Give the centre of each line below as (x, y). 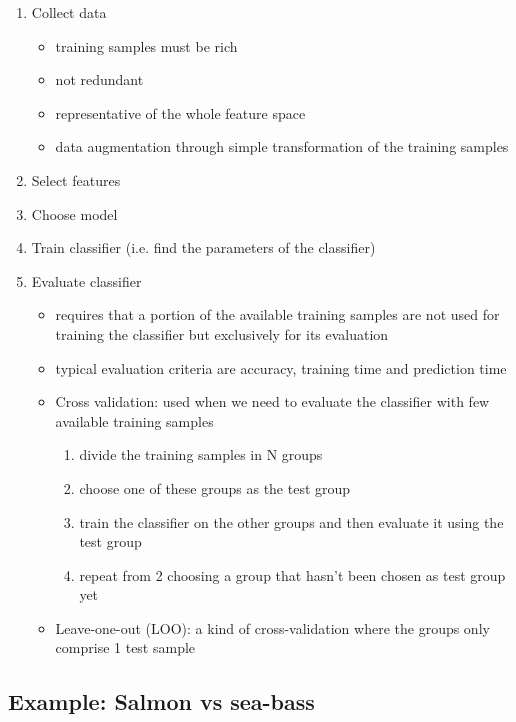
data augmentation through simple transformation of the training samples (282, 146)
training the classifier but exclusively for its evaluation (222, 333)
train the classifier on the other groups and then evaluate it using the (291, 521)
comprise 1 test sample (125, 647)
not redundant (99, 79)
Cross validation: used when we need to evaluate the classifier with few (272, 401)
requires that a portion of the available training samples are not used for (277, 314)
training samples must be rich (146, 45)
